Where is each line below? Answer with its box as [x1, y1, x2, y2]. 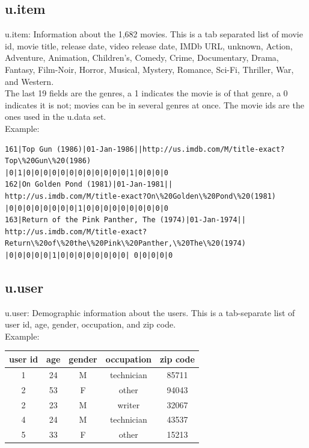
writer [117, 398, 140, 411]
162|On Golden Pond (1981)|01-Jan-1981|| [5, 180, 173, 189]
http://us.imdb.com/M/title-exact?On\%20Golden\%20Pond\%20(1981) [5, 191, 277, 201]
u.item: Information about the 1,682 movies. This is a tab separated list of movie [5, 28, 303, 40]
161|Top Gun [5, 145, 52, 154]
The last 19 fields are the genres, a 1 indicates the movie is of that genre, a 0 [5, 87, 288, 99]
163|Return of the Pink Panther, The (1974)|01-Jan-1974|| [5, 216, 246, 225]
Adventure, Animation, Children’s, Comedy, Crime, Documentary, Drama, [5, 51, 279, 64]
